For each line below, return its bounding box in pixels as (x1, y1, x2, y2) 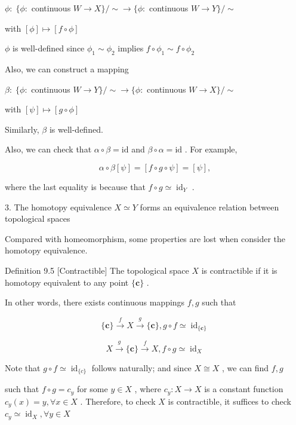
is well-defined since (13, 42, 85, 54)
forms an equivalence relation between (140, 200, 279, 213)
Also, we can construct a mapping (5, 62, 129, 75)
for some (76, 383, 108, 395)
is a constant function (204, 383, 283, 395)
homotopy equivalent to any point (5, 276, 129, 288)
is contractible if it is (201, 264, 277, 276)
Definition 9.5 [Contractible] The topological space (5, 264, 189, 276)
